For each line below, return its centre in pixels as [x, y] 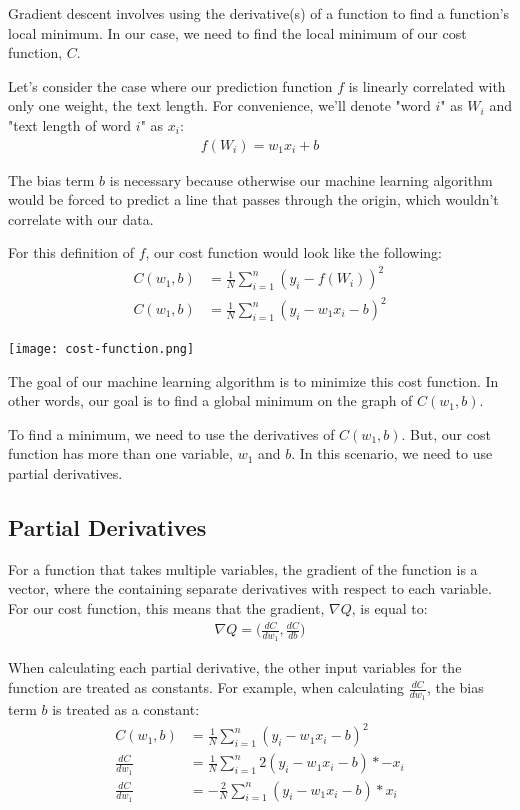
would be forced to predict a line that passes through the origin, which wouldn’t [253, 199]
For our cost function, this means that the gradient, [166, 608]
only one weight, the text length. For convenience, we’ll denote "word [219, 105]
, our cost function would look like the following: [293, 252]
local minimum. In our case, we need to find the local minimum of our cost [237, 32]
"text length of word [70, 124]
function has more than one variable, [120, 453]
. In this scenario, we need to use [392, 453]
